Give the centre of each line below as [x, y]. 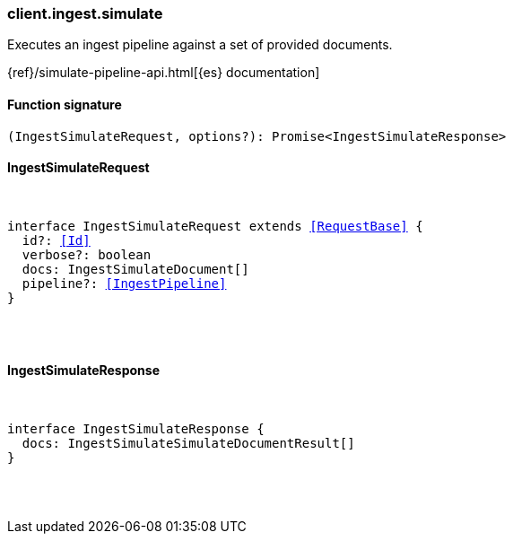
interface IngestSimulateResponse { [136, 429]
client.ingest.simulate [85, 13]
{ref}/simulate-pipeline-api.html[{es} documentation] [164, 73]
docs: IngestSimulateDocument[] [135, 269]
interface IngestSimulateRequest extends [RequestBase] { [215, 226]
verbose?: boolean [87, 254]
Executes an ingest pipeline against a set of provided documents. [200, 45]
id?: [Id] [56, 240]
